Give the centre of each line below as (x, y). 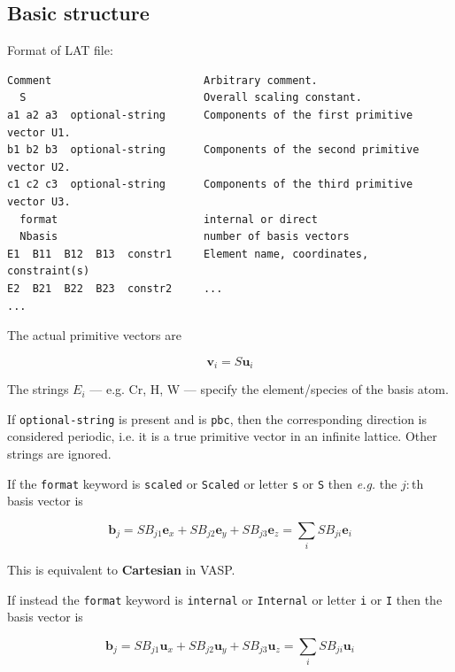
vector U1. (39, 132)
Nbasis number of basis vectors (185, 237)
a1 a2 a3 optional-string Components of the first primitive (210, 115)
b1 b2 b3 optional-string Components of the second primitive (213, 150)
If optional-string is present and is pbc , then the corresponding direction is (217, 418)
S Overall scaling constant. (191, 98)
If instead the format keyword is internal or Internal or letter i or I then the (225, 599)
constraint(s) (49, 271)
